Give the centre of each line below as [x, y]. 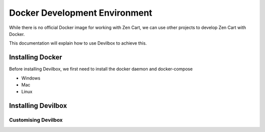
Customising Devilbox [36, 120]
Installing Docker [36, 57]
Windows [31, 78]
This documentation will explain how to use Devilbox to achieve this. [78, 43]
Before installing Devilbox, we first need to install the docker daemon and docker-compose [101, 69]
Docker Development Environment [81, 13]
